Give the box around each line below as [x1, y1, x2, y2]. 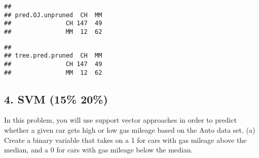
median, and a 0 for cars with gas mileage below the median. [4, 144, 193, 155]
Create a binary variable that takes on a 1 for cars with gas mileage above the [4, 134, 247, 145]
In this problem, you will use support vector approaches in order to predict [4, 115, 237, 125]
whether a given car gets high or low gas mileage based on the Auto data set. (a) [4, 125, 255, 135]
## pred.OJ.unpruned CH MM [4, 11, 102, 19]
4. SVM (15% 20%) [4, 91, 108, 107]
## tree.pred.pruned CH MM [4, 52, 102, 60]
